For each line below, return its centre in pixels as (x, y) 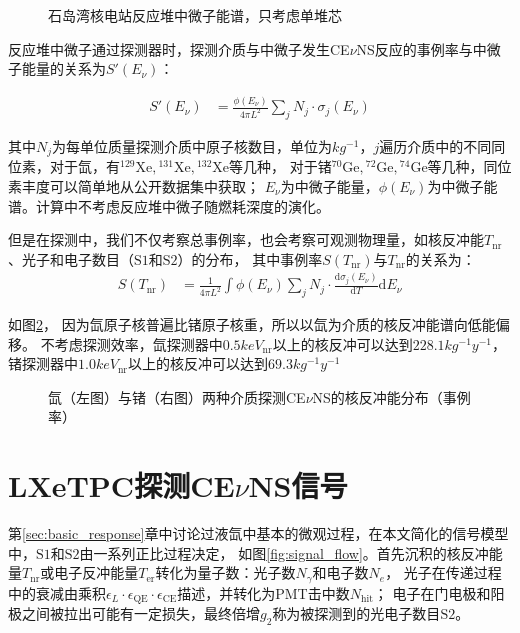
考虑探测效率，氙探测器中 (138, 343)
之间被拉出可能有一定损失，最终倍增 (140, 613)
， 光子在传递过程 (443, 572)
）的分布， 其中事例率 (250, 258)
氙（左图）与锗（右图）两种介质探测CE (177, 396)
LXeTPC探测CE (121, 485)
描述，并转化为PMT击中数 (263, 592)
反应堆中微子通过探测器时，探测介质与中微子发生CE (179, 48)
